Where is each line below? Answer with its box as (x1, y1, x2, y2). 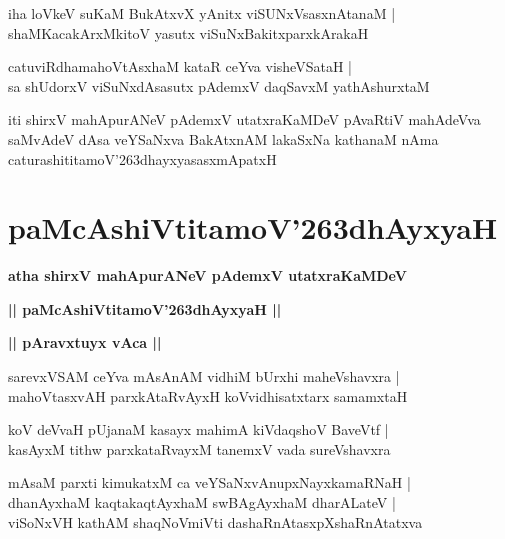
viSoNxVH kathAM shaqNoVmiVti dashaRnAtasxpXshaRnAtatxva (8, 511, 423, 532)
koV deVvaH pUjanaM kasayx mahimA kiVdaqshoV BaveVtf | (8, 419, 389, 440)
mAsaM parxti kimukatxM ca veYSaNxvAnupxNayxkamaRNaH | (8, 472, 411, 493)
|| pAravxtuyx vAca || (8, 332, 162, 353)
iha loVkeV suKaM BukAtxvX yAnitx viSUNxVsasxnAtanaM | (8, 3, 396, 23)
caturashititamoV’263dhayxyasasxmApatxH (8, 148, 277, 169)
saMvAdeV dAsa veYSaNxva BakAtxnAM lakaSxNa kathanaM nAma (8, 128, 439, 149)
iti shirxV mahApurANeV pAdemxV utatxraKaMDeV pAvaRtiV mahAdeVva (8, 109, 481, 130)
